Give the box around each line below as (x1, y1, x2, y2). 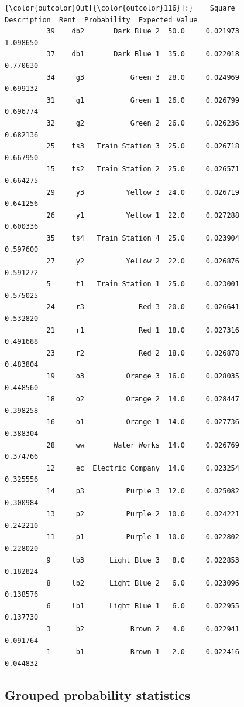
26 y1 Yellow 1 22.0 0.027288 (46, 211, 239, 219)
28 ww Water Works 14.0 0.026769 (46, 441, 239, 449)
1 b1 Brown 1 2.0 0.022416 (46, 648, 239, 657)
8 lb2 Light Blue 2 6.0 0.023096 (46, 579, 239, 587)
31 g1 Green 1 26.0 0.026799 (46, 96, 239, 104)
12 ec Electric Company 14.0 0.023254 (46, 464, 239, 472)
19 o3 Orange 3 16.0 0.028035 (46, 372, 239, 380)
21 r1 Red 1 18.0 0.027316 (46, 326, 239, 334)
